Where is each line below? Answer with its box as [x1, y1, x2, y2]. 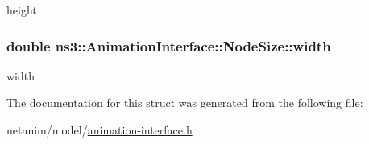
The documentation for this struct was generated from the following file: [6, 94, 363, 111]
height [6, 2, 37, 18]
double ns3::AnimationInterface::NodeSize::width [6, 35, 331, 56]
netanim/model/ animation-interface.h [6, 121, 193, 138]
